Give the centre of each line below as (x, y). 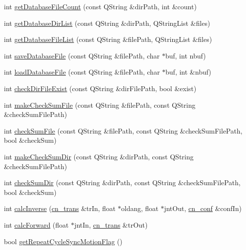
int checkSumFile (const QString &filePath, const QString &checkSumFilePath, (123, 130)
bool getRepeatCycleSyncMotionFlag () (63, 241)
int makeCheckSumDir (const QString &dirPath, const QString (99, 156)
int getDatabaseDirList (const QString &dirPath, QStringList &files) (107, 23)
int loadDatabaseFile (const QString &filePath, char (82, 72)
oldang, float (140, 208)
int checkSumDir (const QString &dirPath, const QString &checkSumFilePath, (122, 183)
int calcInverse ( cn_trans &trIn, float (60, 208)
